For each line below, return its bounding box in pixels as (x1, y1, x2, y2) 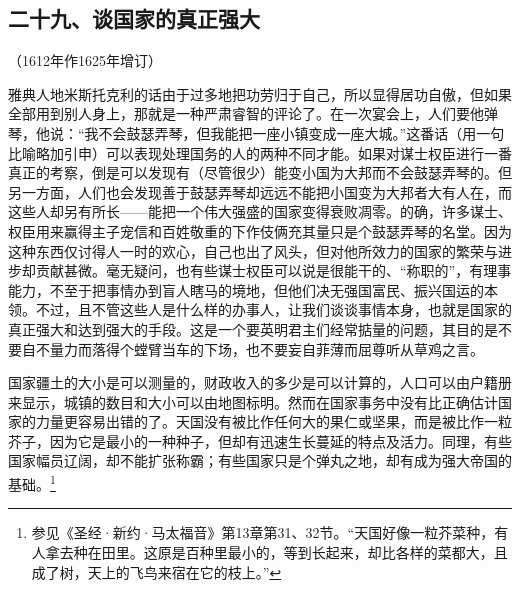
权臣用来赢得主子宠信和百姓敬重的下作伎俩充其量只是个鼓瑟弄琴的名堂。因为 (8, 220, 512, 241)
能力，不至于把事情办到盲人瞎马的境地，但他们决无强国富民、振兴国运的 (8, 279, 484, 300)
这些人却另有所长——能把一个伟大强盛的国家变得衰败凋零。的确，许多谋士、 (8, 201, 512, 222)
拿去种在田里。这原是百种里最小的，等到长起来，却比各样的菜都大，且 (45, 541, 508, 562)
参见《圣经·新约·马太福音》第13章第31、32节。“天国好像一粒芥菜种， (31, 522, 495, 543)
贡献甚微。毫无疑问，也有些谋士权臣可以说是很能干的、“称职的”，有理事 (35, 260, 512, 281)
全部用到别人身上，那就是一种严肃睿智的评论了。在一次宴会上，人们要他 (8, 103, 484, 124)
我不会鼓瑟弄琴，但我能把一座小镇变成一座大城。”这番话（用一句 (84, 122, 505, 143)
